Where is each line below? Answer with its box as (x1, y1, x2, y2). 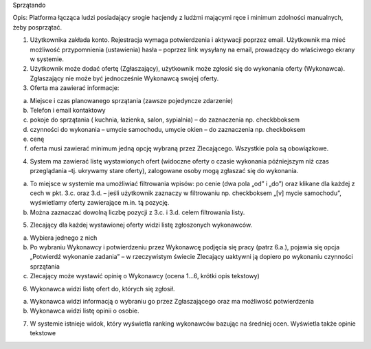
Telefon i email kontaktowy (30, 106, 106, 114)
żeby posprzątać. (12, 23, 63, 31)
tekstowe (30, 329, 56, 337)
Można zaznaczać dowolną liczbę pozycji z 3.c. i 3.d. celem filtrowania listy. (30, 208, 245, 216)
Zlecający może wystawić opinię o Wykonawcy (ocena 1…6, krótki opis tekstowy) (30, 272, 260, 280)
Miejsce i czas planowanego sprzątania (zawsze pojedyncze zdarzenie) (30, 96, 234, 104)
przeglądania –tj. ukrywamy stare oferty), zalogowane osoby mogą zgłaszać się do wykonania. (30, 167, 299, 175)
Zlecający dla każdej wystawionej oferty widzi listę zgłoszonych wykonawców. (30, 221, 253, 229)
